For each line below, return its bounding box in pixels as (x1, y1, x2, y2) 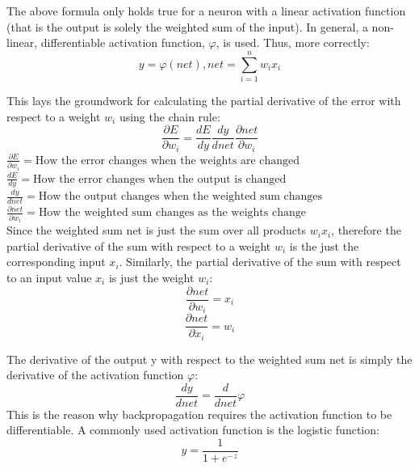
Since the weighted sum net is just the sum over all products (6, 222, 307, 239)
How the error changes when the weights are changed (35, 154, 300, 167)
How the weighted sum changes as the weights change (38, 207, 306, 219)
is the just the (289, 237, 359, 254)
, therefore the (331, 222, 401, 239)
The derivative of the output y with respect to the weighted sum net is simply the (6, 350, 413, 367)
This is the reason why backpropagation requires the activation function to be (6, 405, 392, 422)
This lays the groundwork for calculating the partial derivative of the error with (6, 91, 401, 108)
